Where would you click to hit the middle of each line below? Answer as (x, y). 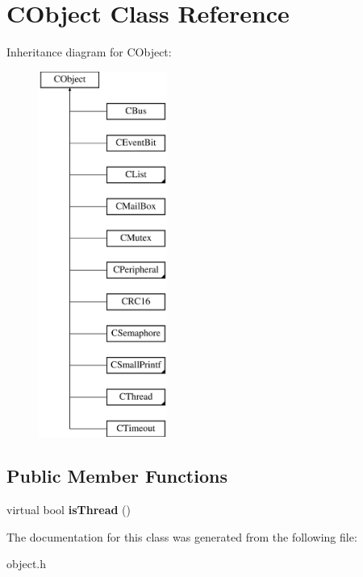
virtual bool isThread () (69, 510)
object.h (27, 564)
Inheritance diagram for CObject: (89, 52)
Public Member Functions (117, 476)
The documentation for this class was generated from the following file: (182, 536)
